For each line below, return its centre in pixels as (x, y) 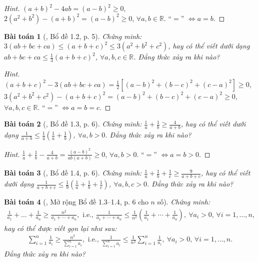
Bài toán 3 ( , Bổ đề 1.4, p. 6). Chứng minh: (73, 173)
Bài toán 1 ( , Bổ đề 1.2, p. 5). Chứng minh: (73, 36)
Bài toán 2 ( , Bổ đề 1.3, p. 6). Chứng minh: (73, 124)
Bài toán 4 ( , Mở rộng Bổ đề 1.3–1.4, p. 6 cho (76, 202)
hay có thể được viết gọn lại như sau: (60, 228)
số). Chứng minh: (184, 202)
